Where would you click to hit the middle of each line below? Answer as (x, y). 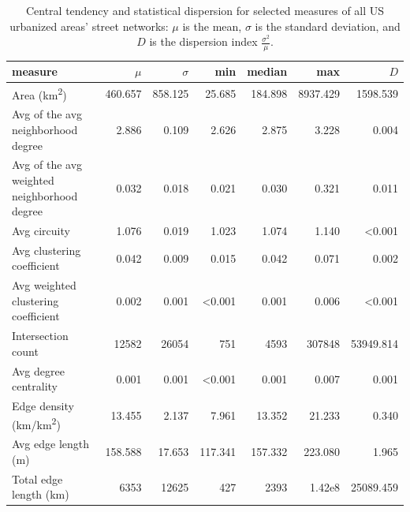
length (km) (41, 494)
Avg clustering (47, 250)
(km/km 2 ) (36, 423)
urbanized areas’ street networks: (89, 26)
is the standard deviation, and (328, 26)
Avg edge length (50, 444)
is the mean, (212, 26)
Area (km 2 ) (39, 93)
